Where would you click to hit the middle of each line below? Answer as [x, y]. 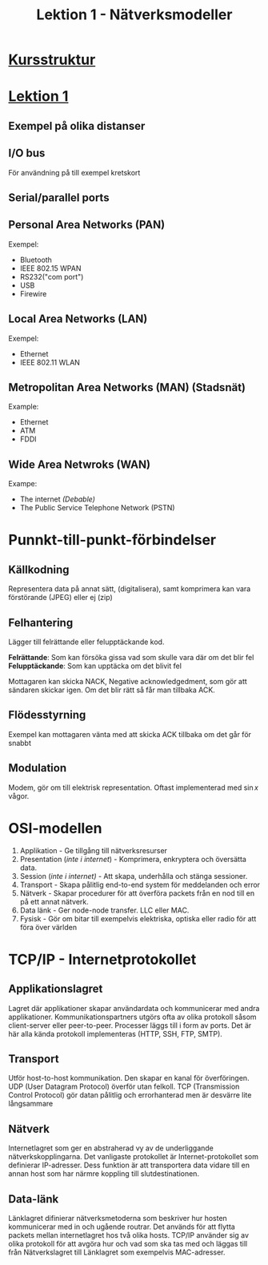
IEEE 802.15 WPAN [50, 268]
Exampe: [23, 484]
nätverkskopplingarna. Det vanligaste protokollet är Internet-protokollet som [133, 1157]
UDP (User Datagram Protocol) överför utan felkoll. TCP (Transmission [124, 1086]
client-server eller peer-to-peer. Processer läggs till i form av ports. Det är [130, 1025]
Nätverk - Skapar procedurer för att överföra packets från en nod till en [137, 893]
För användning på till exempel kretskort [74, 172]
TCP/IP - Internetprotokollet [102, 959]
